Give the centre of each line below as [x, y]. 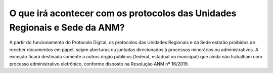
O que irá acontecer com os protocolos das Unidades [123, 13]
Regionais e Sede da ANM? [67, 27]
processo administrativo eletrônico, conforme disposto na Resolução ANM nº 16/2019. [99, 64]
